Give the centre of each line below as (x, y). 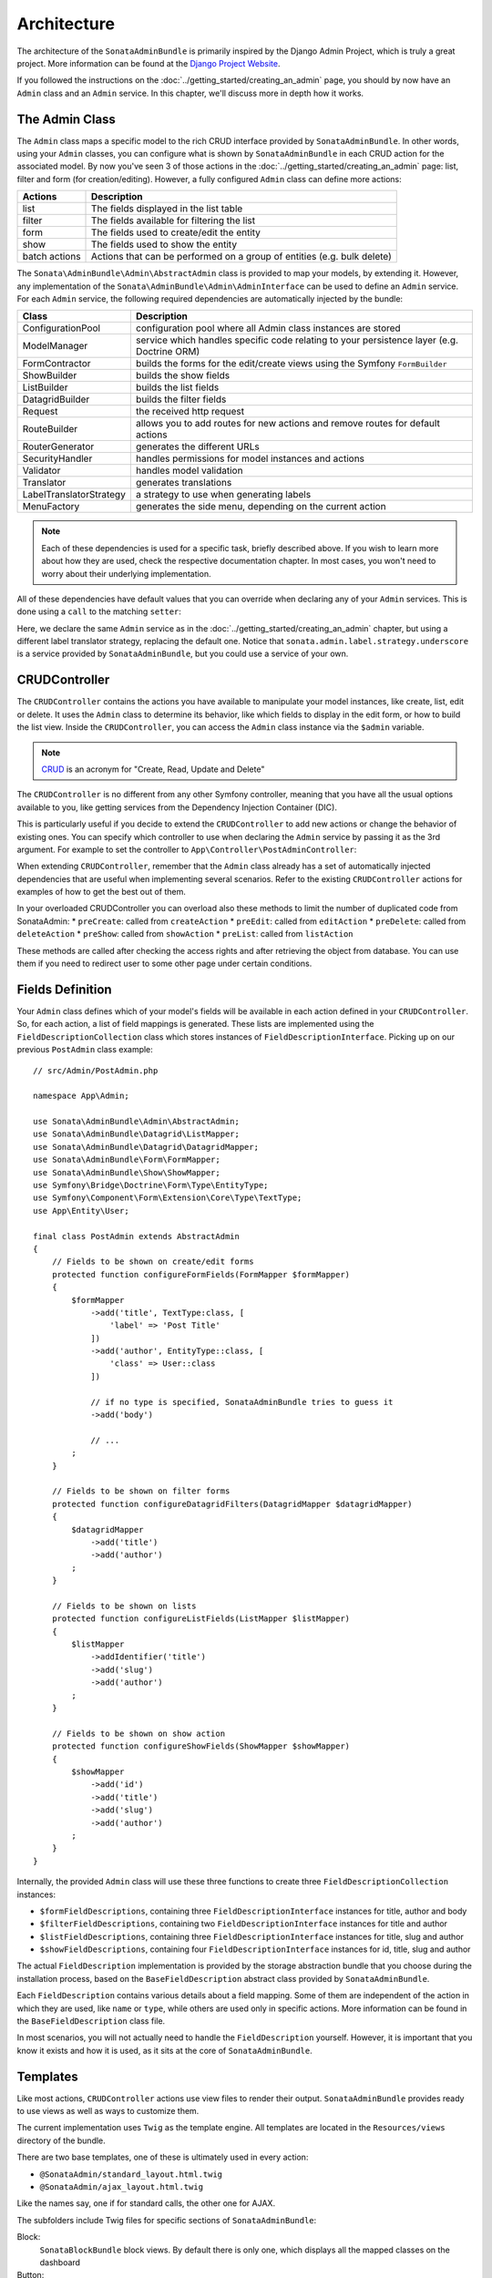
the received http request (190, 412)
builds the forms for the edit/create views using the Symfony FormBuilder (291, 364)
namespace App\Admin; (81, 1096)
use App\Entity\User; (81, 1211)
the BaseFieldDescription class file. (91, 2021)
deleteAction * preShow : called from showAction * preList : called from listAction (185, 934)
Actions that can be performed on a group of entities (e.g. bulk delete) (241, 257)
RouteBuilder (50, 429)
